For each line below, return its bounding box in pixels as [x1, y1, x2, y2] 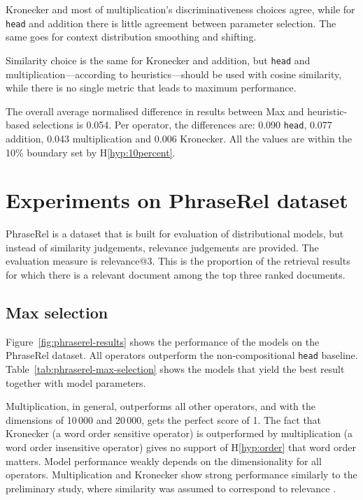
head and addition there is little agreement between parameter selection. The [6, 15, 336, 30]
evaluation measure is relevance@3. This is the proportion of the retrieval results [6, 253, 350, 268]
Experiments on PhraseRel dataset [6, 186, 348, 214]
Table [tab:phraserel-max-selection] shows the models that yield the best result [6, 362, 345, 376]
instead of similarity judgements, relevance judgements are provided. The [6, 240, 319, 254]
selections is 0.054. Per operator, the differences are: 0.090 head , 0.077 [32, 117, 332, 132]
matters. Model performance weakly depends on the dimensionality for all [6, 453, 322, 468]
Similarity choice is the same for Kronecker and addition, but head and [6, 52, 311, 67]
